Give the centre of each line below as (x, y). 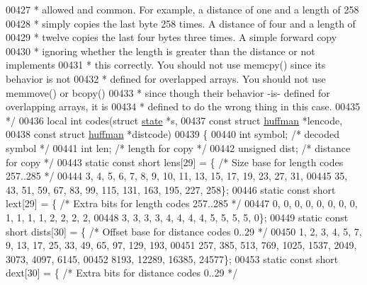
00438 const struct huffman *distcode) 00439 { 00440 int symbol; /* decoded (173, 134)
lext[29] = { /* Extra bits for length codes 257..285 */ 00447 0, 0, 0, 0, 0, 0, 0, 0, (182, 203)
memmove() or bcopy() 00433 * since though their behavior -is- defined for (168, 92)
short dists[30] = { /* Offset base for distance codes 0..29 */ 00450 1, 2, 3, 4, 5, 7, (184, 231)
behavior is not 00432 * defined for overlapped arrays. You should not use (166, 78)
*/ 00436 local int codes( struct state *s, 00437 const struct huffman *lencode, (174, 120)
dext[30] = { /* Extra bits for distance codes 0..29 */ (122, 273)
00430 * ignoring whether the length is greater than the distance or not (160, 51)
